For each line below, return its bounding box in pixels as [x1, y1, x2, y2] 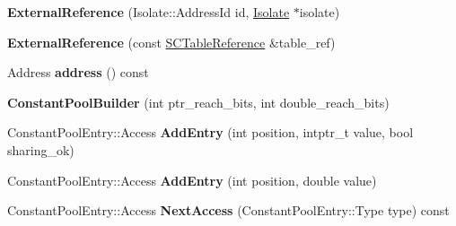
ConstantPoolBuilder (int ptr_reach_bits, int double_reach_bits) [7, 92, 390, 111]
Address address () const [7, 63, 149, 82]
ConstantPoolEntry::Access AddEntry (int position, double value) [7, 170, 377, 189]
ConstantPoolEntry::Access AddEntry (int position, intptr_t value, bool [7, 123, 414, 142]
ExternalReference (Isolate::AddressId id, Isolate [7, 3, 290, 21]
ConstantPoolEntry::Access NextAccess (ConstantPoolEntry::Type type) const [7, 201, 450, 220]
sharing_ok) [7, 140, 75, 159]
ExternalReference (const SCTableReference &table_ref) [7, 32, 336, 51]
